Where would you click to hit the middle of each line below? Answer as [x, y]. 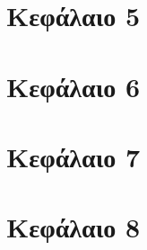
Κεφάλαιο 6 [73, 86]
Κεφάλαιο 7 [73, 156]
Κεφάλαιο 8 [73, 227]
